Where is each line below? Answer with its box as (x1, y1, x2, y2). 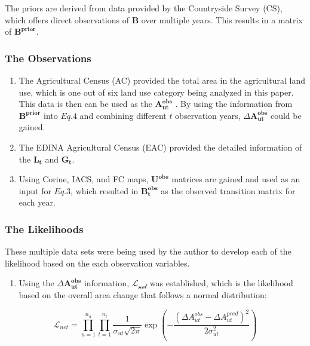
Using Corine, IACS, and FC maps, (19, 173, 149, 185)
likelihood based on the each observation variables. (5, 256, 190, 269)
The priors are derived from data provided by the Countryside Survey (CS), (5, 2, 283, 14)
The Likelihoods (5, 221, 84, 236)
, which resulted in (70, 184, 139, 197)
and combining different (79, 109, 167, 121)
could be (270, 109, 302, 121)
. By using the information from (175, 97, 293, 110)
